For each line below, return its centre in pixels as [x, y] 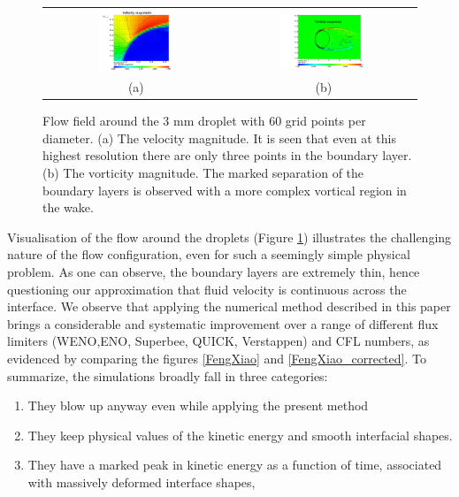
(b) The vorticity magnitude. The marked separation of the [203, 173]
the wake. [68, 207]
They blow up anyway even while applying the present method [198, 405]
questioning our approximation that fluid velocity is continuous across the [207, 289]
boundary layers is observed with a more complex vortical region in [225, 190]
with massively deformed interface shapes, [142, 482]
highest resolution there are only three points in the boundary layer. [227, 155]
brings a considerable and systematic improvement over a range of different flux [223, 323]
